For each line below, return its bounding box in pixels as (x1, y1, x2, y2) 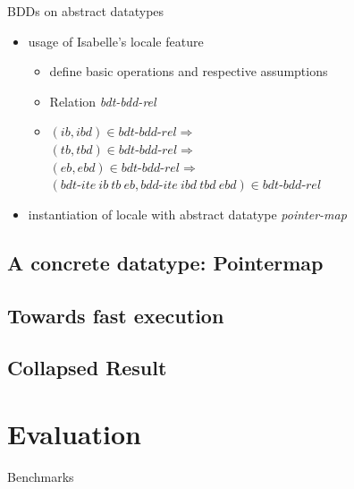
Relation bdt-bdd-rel (49, 91, 156, 110)
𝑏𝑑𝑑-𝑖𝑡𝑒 (140, 179, 178, 193)
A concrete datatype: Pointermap (7, 248, 324, 276)
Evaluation (7, 415, 141, 451)
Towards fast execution (7, 301, 224, 329)
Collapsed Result (7, 354, 167, 382)
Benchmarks (7, 467, 74, 485)
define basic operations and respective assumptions (49, 62, 328, 81)
